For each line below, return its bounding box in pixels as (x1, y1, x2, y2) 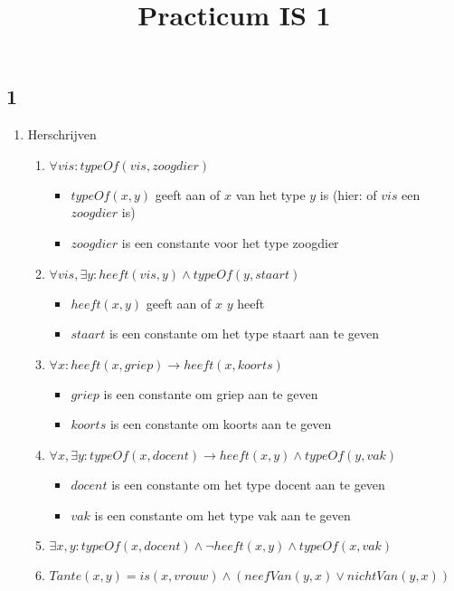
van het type (235, 185, 306, 204)
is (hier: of (319, 185, 377, 204)
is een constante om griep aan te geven (103, 384, 318, 403)
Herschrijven (27, 125, 97, 144)
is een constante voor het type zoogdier (121, 233, 339, 252)
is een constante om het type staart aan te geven (109, 324, 379, 343)
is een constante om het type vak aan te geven (94, 505, 351, 524)
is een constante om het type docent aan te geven (111, 474, 385, 493)
